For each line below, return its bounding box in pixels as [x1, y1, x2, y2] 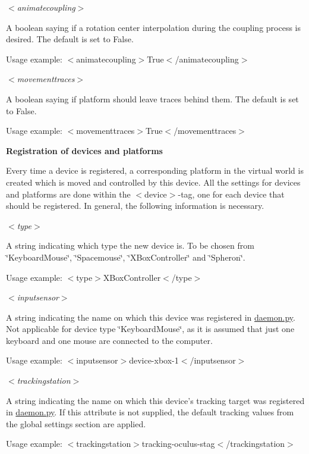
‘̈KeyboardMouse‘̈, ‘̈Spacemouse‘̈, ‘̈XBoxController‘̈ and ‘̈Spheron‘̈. [6, 251, 245, 263]
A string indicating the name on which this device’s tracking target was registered [6, 394, 305, 406]
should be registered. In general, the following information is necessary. [6, 199, 264, 212]
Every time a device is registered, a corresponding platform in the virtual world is [6, 164, 304, 177]
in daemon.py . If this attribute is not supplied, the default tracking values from [6, 406, 294, 418]
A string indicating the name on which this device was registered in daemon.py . [6, 311, 295, 323]
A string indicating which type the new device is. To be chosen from [6, 239, 254, 252]
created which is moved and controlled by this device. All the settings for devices [6, 176, 301, 188]
